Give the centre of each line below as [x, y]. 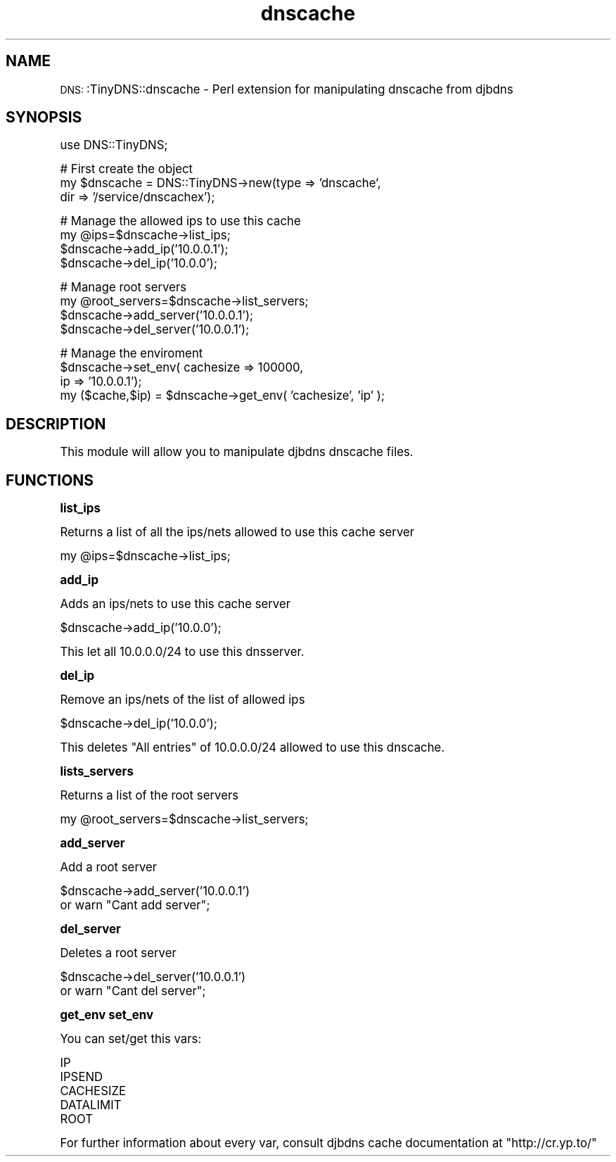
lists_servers [97, 772]
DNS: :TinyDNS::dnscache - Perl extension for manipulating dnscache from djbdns [287, 89]
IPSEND [82, 1077]
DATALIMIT [91, 1105]
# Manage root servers [123, 288]
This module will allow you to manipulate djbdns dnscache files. [237, 452]
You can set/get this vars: [131, 1039]
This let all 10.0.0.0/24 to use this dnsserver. [182, 652]
